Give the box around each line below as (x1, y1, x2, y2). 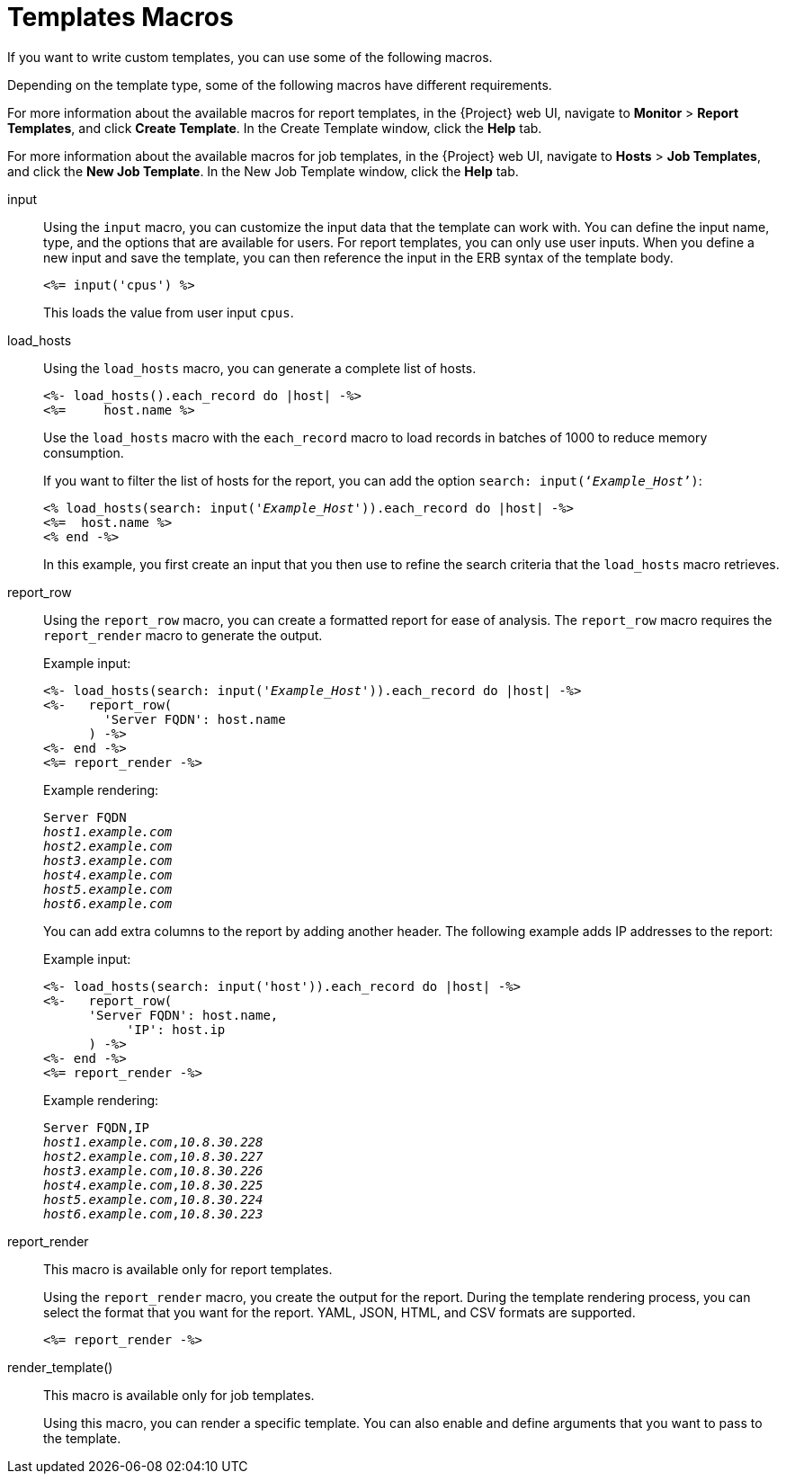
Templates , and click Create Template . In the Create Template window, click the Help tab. (7, 120, 542, 136)
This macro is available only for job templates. (43, 1387, 315, 1403)
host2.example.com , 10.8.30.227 (43, 1148, 263, 1164)
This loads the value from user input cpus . (43, 304, 294, 320)
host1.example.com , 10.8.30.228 (43, 1134, 263, 1149)
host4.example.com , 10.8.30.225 (43, 1177, 263, 1192)
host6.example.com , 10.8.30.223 (43, 1206, 263, 1221)
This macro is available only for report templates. (43, 1261, 333, 1277)
